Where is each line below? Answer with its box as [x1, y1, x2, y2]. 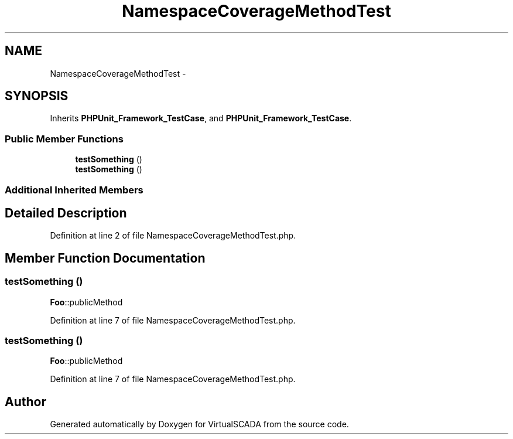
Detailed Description [5, 205, 127, 220]
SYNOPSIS [5, 89, 69, 104]
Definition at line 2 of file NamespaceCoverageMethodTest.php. [50, 230, 296, 241]
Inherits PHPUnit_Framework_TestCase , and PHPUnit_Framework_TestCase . [50, 113, 352, 124]
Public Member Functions [5, 132, 124, 145]
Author [5, 394, 46, 409]
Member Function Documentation [5, 250, 206, 266]
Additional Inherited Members [5, 183, 143, 196]
